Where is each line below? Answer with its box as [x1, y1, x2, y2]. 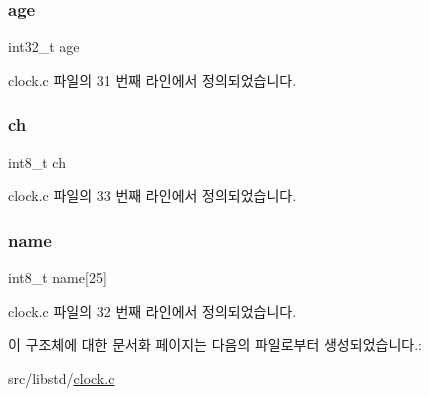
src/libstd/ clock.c [8, 367, 115, 388]
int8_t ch [8, 151, 66, 172]
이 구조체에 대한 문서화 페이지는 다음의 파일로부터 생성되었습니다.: [8, 334, 422, 355]
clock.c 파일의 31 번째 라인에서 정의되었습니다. [8, 69, 297, 90]
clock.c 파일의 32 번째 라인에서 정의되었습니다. [8, 300, 297, 321]
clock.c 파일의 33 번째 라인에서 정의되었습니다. [8, 185, 297, 206]
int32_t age [8, 36, 80, 57]
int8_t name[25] [8, 267, 107, 288]
